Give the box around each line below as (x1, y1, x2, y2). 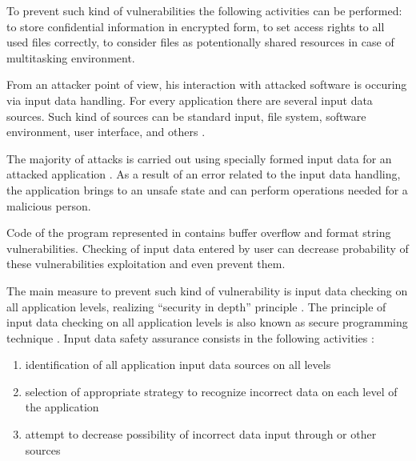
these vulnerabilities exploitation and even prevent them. (6, 255, 286, 272)
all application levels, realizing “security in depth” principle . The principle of (6, 298, 386, 315)
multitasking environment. (6, 49, 135, 66)
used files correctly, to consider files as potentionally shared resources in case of (6, 34, 394, 50)
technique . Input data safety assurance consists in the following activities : (6, 329, 374, 346)
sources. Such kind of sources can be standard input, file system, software (6, 107, 366, 124)
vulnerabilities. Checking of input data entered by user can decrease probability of (6, 239, 409, 256)
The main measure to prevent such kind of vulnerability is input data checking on (6, 282, 408, 299)
